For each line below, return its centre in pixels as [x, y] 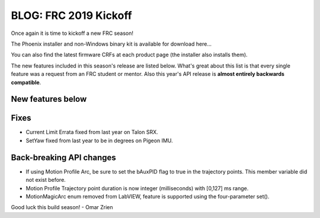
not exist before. [46, 180]
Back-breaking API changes [63, 157]
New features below [49, 99]
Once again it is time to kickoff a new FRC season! [72, 33]
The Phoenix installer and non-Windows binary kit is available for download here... [111, 44]
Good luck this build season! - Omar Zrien [62, 207]
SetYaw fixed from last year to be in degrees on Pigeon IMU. [99, 140]
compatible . [26, 82]
